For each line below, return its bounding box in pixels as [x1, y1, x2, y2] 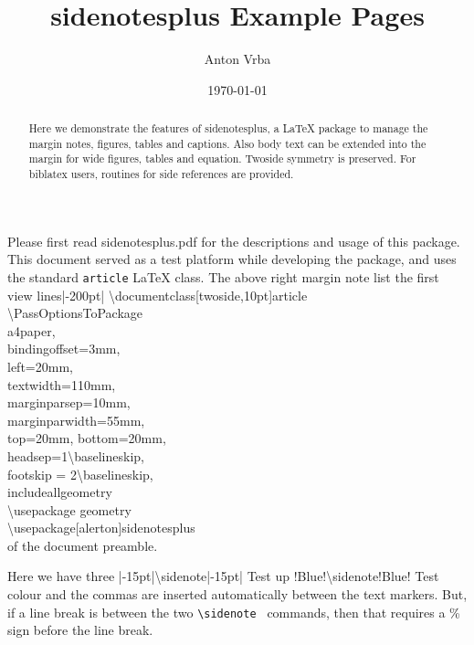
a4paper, [7, 321, 56, 340]
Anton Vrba [204, 49, 271, 69]
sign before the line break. [7, 620, 153, 640]
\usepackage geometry [7, 500, 132, 519]
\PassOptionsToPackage [7, 303, 143, 322]
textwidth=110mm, [7, 375, 116, 394]
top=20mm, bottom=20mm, [7, 428, 166, 448]
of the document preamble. [7, 535, 158, 555]
